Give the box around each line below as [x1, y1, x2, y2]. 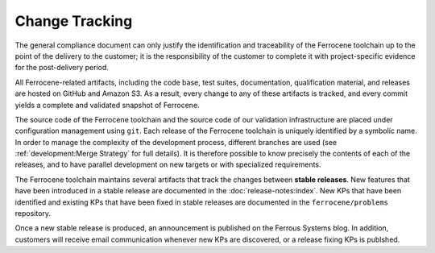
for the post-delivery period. [14, 63, 109, 73]
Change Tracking [14, 12, 133, 30]
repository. [14, 209, 52, 218]
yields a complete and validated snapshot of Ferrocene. [14, 100, 201, 110]
